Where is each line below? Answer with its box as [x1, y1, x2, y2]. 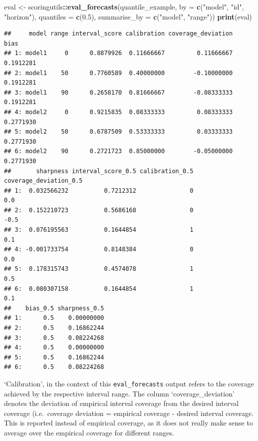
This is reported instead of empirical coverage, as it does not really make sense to [4, 417, 253, 428]
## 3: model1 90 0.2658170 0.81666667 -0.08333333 [4, 89, 233, 96]
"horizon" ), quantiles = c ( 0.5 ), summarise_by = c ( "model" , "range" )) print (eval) [4, 11, 252, 22]
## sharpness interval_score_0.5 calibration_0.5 [4, 167, 194, 175]
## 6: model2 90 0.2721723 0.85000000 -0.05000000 [4, 148, 233, 155]
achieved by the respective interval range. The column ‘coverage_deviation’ [4, 388, 235, 398]
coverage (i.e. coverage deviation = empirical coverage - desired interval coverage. [4, 407, 254, 418]
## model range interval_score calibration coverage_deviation [4, 30, 233, 38]
